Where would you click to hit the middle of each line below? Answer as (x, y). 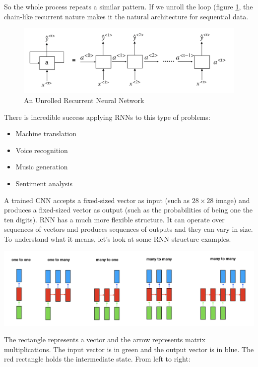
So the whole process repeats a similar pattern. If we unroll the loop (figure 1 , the (129, 6)
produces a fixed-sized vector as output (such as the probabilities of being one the (129, 210)
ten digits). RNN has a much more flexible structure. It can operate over (114, 219)
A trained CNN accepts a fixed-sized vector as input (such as (97, 200)
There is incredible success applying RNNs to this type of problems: (107, 117)
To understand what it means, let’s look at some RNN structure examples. (118, 238)
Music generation (42, 167)
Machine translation (46, 133)
